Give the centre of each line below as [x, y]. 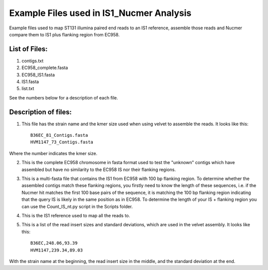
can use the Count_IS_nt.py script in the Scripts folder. [77, 206]
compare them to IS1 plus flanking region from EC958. [65, 34]
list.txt [28, 89]
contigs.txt [33, 61]
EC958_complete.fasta [45, 68]
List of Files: [29, 49]
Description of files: [40, 112]
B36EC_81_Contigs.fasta [59, 135]
